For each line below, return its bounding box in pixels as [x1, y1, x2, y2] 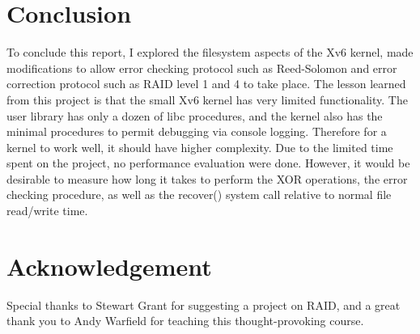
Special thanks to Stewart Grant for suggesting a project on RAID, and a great [6, 296, 401, 313]
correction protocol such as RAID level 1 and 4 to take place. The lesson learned [6, 75, 406, 92]
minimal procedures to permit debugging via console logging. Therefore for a [6, 123, 387, 140]
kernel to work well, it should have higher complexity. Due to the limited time [6, 138, 393, 155]
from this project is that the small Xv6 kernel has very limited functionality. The [6, 91, 408, 108]
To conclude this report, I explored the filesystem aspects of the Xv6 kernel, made [6, 44, 414, 61]
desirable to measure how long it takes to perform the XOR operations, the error [6, 170, 408, 187]
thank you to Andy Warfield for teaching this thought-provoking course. [6, 312, 364, 329]
